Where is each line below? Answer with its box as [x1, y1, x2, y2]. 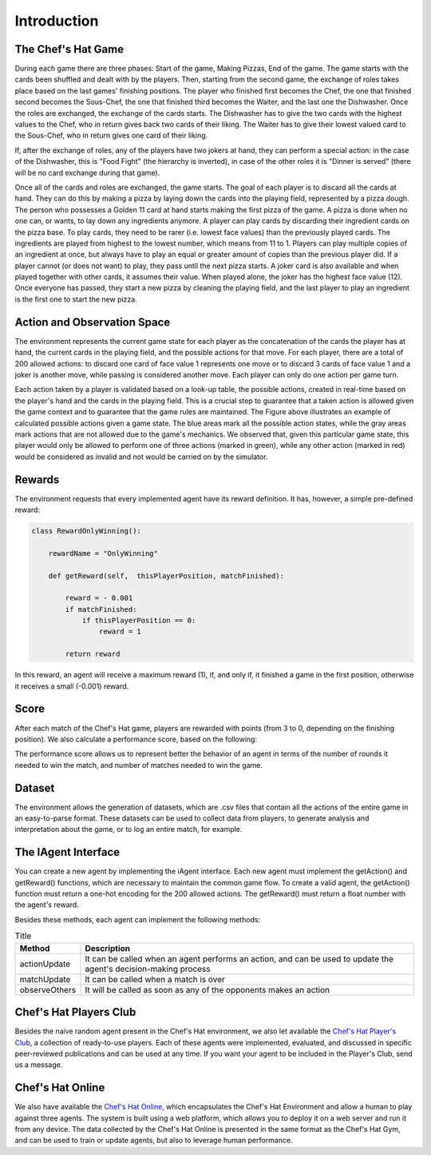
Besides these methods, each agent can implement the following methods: [14, 914, 261, 924]
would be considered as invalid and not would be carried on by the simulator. [14, 452, 268, 462]
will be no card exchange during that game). [14, 168, 160, 178]
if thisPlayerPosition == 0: [81, 616, 196, 625]
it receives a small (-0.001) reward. [14, 681, 129, 691]
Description [85, 942, 131, 953]
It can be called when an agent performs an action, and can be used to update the [85, 953, 394, 964]
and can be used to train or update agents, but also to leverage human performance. [14, 1136, 293, 1145]
